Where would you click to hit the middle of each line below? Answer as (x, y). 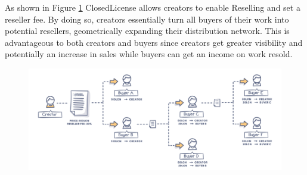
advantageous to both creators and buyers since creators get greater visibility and (154, 42)
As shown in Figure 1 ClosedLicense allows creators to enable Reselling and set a (153, 7)
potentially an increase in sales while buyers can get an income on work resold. (149, 54)
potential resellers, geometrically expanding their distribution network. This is (147, 31)
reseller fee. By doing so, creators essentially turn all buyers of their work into (147, 19)
